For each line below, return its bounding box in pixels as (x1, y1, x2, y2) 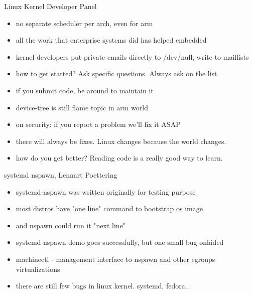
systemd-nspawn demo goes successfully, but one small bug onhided (16, 237, 224, 247)
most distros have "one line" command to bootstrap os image (16, 203, 203, 214)
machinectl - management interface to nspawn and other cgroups (16, 253, 215, 264)
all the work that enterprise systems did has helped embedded (16, 35, 207, 45)
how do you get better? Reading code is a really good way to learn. (16, 153, 223, 163)
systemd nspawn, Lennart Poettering (4, 169, 117, 180)
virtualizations (16, 263, 60, 274)
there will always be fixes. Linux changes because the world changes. (16, 135, 226, 146)
